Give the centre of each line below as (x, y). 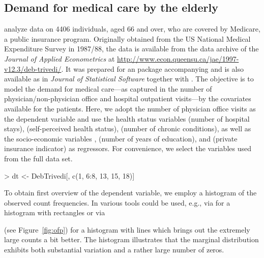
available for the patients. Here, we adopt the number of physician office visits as (130, 108)
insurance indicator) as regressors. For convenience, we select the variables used (128, 148)
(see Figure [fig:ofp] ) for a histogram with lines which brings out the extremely (127, 229)
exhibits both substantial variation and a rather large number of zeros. (114, 250)
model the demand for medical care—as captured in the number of (108, 88)
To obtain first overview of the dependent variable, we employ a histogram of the (130, 193)
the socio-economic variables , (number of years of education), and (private (121, 138)
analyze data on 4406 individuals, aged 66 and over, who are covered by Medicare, (132, 29)
